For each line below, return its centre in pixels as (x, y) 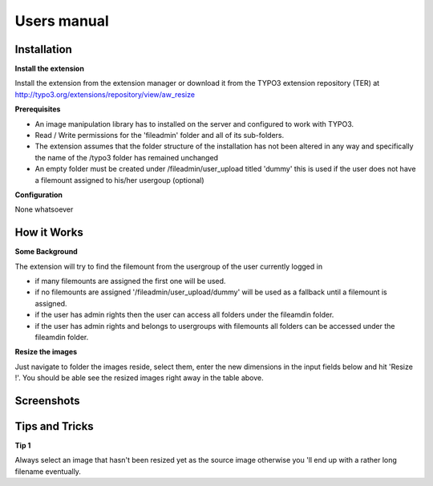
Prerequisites (38, 109)
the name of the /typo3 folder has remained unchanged (127, 157)
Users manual (62, 21)
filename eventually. (48, 471)
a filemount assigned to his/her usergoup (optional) (119, 180)
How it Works (49, 233)
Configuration (39, 194)
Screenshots (47, 401)
